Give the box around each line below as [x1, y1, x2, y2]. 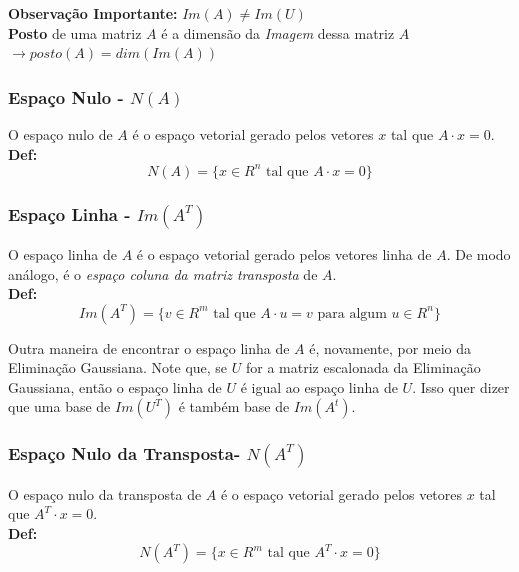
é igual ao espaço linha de [240, 376, 398, 397]
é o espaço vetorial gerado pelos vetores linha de [136, 243, 432, 264]
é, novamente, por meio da [309, 337, 472, 358]
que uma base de [8, 396, 111, 417]
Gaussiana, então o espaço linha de [8, 376, 222, 397]
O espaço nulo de [8, 124, 113, 144]
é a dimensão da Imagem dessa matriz [161, 22, 395, 43]
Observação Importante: [8, 3, 178, 23]
